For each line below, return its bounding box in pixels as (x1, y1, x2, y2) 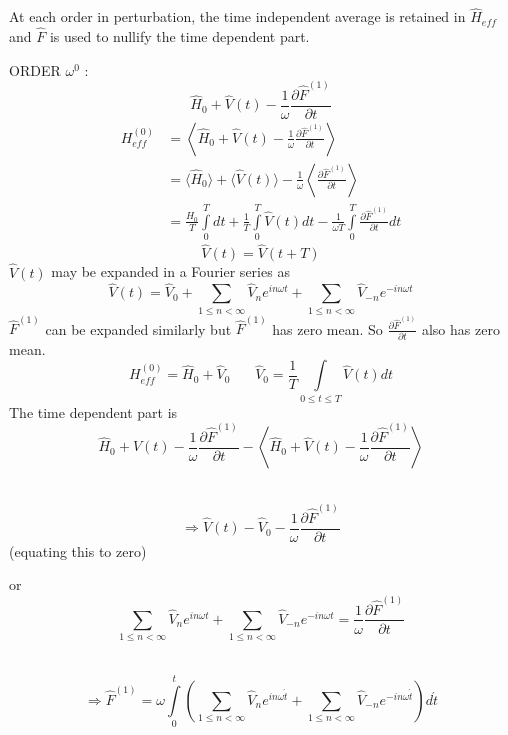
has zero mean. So (272, 318, 383, 339)
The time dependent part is (9, 401, 178, 422)
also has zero (421, 318, 500, 339)
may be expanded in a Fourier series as (51, 261, 290, 282)
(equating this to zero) (9, 540, 147, 561)
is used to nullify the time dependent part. (49, 26, 310, 47)
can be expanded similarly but (45, 318, 232, 339)
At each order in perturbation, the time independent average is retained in (9, 6, 466, 27)
